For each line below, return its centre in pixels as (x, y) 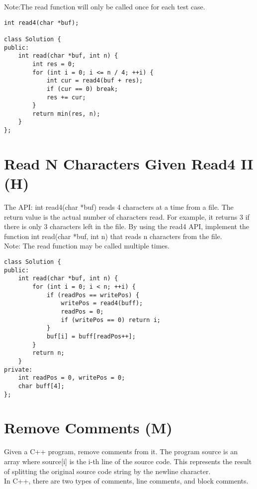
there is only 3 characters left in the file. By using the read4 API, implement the (127, 226)
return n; (48, 353)
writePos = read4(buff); (102, 303)
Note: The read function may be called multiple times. (87, 246)
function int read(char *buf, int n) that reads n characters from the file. (113, 236)
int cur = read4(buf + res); (95, 81)
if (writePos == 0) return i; (111, 320)
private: (18, 369)
